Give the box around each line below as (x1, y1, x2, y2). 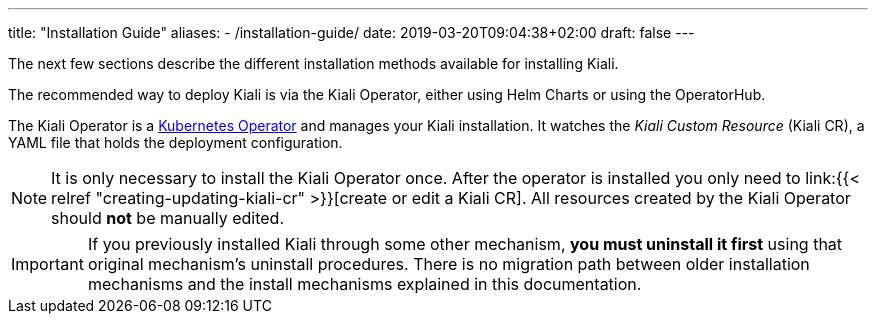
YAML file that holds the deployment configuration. (8, 134, 343, 151)
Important (11, 254, 84, 274)
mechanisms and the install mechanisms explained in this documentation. (87, 274, 642, 294)
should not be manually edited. (51, 208, 284, 228)
